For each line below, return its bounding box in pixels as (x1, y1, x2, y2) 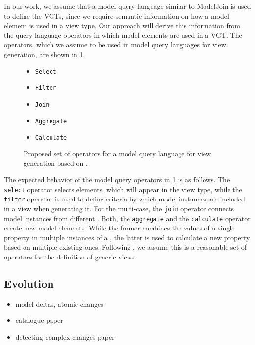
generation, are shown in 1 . (4, 49, 85, 59)
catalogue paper (15, 315, 63, 325)
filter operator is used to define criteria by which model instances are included (4, 194, 245, 204)
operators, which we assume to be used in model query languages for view (4, 39, 226, 50)
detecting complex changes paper (15, 332, 115, 342)
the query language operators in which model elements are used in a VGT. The (4, 29, 242, 40)
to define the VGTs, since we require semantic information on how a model (4, 10, 229, 21)
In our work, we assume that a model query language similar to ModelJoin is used (4, 1, 251, 11)
